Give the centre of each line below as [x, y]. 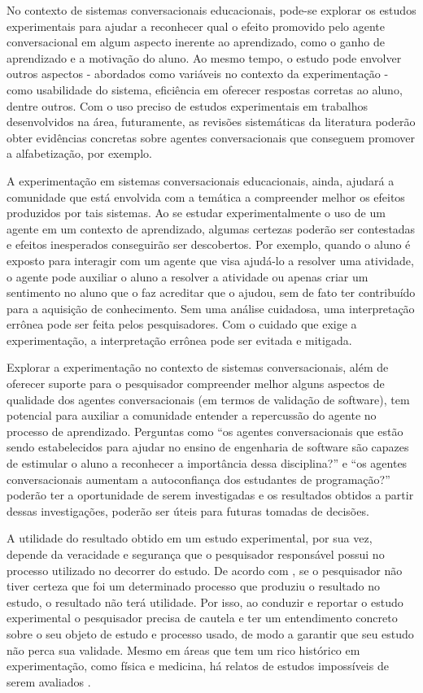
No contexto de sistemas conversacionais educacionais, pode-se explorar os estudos [211, 10]
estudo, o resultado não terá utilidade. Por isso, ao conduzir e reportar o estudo [205, 601]
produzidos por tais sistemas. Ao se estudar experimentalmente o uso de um [196, 213]
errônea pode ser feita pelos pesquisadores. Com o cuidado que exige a [182, 324]
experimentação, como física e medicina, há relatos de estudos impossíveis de [198, 666]
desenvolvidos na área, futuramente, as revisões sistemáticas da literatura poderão [211, 122]
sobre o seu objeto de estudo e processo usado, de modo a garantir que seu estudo [210, 633]
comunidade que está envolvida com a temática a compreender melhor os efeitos [206, 196]
